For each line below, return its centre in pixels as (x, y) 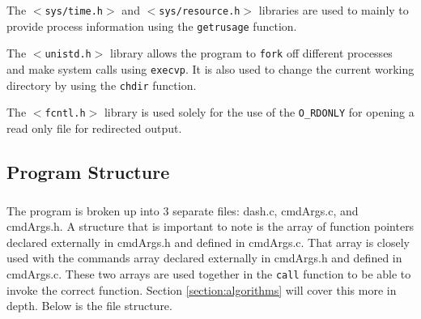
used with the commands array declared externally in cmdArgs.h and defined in (204, 258)
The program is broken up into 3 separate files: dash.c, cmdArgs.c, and (183, 210)
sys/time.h (74, 11)
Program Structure (88, 171)
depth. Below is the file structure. (89, 306)
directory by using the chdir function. (102, 85)
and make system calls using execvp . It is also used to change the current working (210, 68)
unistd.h (68, 55)
